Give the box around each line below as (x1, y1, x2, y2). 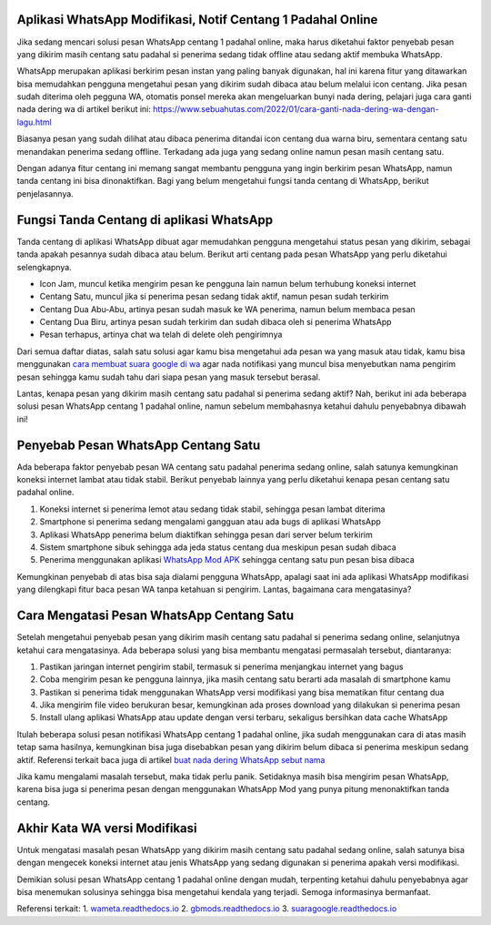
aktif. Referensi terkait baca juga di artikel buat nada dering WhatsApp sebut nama (16, 754, 326, 765)
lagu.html (16, 117, 52, 127)
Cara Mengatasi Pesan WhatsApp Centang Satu (16, 608, 295, 624)
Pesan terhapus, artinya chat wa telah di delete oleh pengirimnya (39, 329, 283, 341)
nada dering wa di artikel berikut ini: (16, 104, 152, 115)
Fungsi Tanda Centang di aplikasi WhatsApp (16, 212, 274, 228)
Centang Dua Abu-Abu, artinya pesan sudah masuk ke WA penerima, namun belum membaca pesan (39, 303, 416, 314)
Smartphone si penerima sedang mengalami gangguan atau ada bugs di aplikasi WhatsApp (39, 516, 382, 527)
